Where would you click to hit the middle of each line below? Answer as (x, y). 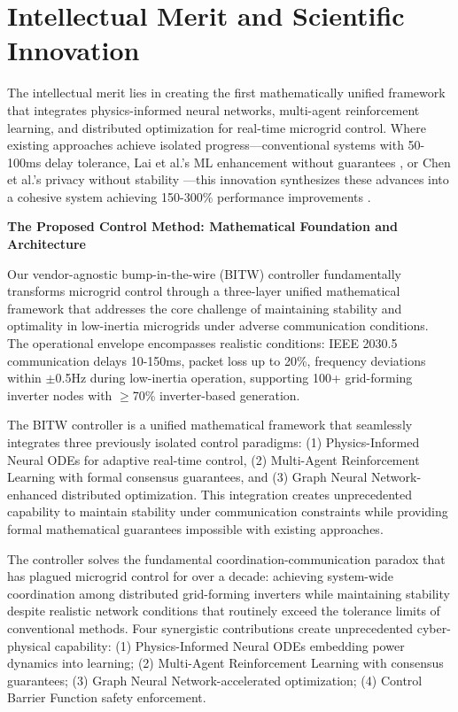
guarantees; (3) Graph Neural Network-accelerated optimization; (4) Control (215, 680)
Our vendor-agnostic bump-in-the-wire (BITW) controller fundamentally (205, 273)
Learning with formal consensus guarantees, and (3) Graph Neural (187, 477)
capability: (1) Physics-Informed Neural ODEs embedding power (229, 645)
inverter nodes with (60, 395)
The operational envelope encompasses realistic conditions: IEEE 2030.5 (202, 343)
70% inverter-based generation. (216, 395)
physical (29, 645)
